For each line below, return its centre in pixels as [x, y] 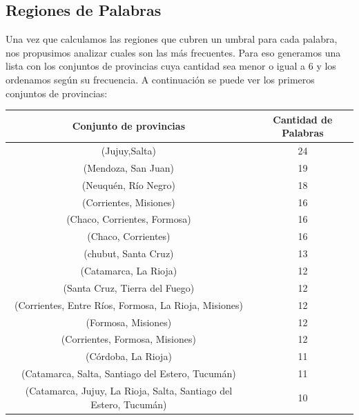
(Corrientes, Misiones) [128, 202]
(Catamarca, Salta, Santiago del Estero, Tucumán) [129, 373]
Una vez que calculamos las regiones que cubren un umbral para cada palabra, [172, 39]
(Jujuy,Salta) [128, 151]
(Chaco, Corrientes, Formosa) [129, 219]
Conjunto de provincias [129, 126]
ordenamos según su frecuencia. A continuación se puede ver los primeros [160, 79]
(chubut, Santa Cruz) [129, 253]
